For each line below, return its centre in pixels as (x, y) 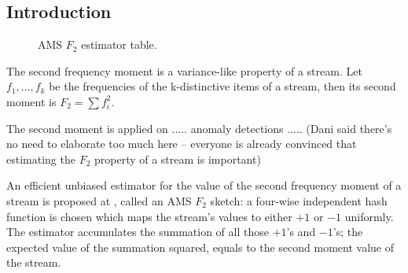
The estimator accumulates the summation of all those (138, 232)
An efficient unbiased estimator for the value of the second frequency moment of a (204, 185)
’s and (301, 232)
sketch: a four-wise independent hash (299, 200)
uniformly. (369, 216)
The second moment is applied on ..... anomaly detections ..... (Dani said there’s (199, 128)
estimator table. (119, 44)
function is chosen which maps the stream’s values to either (149, 216)
